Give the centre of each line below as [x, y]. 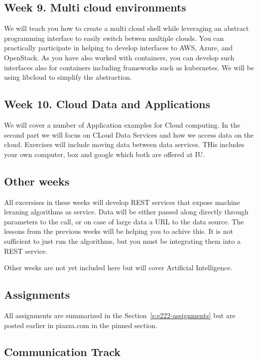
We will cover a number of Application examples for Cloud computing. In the [122, 124]
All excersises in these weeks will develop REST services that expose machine [122, 202]
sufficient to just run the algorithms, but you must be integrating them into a [122, 241]
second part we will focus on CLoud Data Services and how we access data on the [129, 134]
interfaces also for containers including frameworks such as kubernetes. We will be [129, 67]
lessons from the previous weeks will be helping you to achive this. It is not [119, 231]
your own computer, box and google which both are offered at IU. [105, 154]
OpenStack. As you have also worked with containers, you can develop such [119, 57]
